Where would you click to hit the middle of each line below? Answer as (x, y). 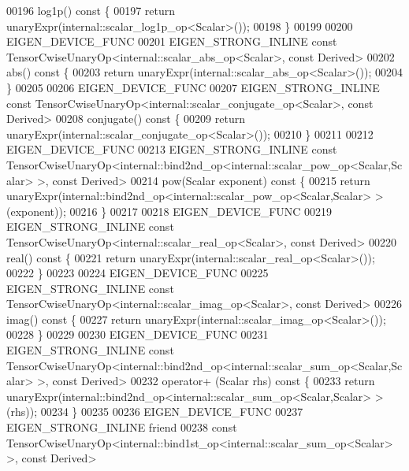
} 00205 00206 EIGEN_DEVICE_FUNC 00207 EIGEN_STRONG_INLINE (193, 87)
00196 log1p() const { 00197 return (91, 10)
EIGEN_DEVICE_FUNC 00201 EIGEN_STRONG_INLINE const (172, 41)
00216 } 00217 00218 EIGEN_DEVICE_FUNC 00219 (201, 211)
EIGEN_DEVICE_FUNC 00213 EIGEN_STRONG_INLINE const (172, 149)
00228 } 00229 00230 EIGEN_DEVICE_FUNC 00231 (138, 334)
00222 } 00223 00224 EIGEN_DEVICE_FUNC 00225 (138, 273)
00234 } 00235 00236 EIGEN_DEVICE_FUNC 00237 (172, 412)
